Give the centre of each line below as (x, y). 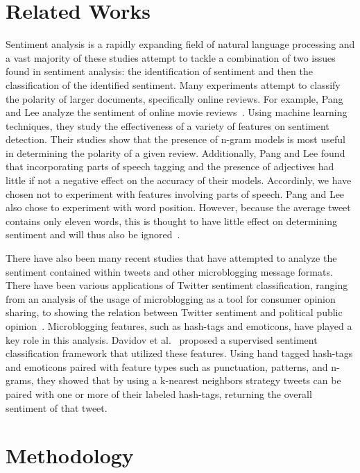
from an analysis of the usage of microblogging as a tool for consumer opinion (171, 298)
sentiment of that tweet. (57, 407)
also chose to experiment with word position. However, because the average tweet (178, 207)
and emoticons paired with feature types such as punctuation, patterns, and (167, 366)
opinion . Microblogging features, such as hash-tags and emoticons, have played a (179, 326)
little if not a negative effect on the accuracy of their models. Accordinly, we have (179, 180)
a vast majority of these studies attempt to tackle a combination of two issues (171, 57)
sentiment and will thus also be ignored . (93, 234)
